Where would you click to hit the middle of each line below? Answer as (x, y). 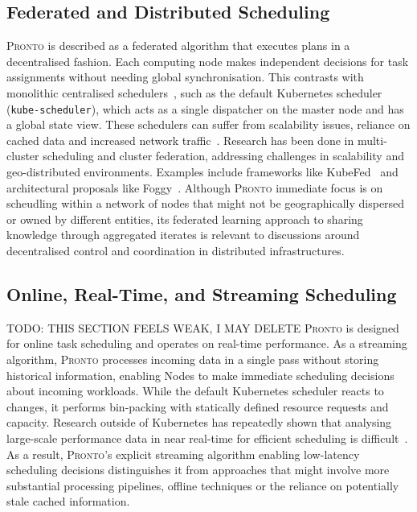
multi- (372, 140)
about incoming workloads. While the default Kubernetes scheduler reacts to (195, 391)
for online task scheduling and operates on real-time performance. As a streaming (207, 343)
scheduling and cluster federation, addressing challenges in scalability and (223, 156)
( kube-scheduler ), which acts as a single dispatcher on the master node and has (205, 108)
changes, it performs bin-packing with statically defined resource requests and (198, 406)
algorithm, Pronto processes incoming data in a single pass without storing (193, 359)
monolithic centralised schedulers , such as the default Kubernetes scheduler (194, 92)
